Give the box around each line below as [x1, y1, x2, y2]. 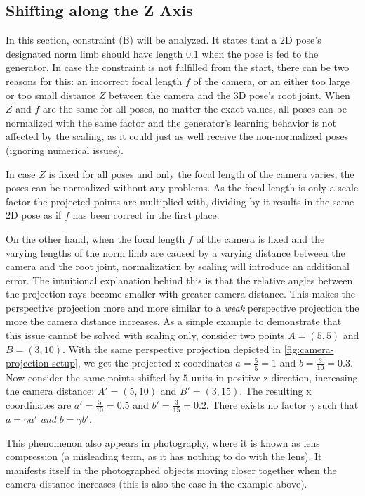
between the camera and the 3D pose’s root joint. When [109, 87, 350, 102]
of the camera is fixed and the [196, 231, 325, 246]
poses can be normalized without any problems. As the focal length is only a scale [6, 180, 359, 195]
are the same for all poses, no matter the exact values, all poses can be [43, 101, 347, 116]
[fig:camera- [284, 341, 334, 356]
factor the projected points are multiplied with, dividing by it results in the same [6, 193, 354, 208]
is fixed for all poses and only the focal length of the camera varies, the [48, 166, 354, 181]
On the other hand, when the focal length [6, 231, 185, 246]
